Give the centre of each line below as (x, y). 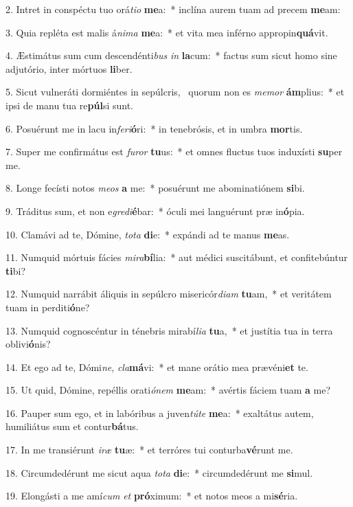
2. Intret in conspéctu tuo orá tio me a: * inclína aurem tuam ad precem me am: (173, 9)
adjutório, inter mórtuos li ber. (69, 68)
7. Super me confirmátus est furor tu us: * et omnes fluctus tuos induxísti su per (174, 151)
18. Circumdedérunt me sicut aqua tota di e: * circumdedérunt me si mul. (159, 472)
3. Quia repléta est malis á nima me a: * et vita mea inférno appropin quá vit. (167, 32)
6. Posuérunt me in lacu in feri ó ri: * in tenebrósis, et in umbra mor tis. (154, 128)
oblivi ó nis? (28, 344)
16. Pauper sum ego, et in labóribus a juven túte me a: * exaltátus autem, (160, 413)
